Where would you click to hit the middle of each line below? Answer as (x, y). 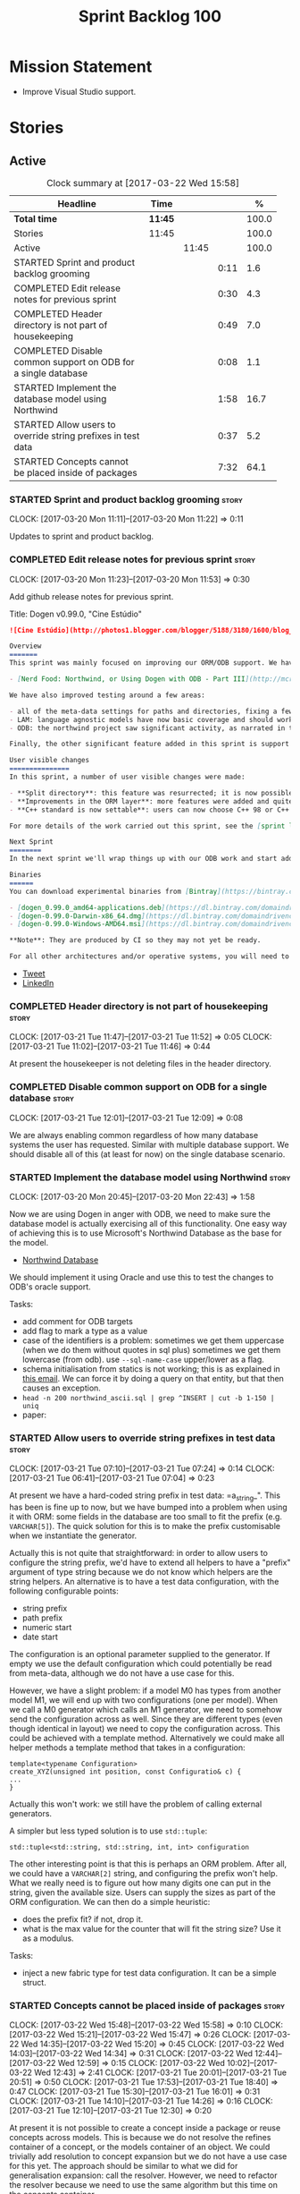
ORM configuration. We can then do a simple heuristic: (110, 1902)
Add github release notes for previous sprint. (92, 596)
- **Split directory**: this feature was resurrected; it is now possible (151, 793)
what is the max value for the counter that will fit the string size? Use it (151, 1929)
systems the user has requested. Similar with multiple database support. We (149, 1144)
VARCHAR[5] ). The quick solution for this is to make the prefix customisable (145, 1526)
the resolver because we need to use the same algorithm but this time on (144, 2185)
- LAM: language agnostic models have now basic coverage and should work (151, 719)
